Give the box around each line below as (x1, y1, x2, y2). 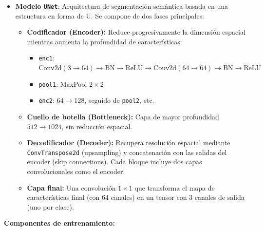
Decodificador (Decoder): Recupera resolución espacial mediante (27, 137, 230, 148)
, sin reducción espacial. (61, 121, 132, 131)
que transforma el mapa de (134, 182, 215, 192)
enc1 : (38, 53, 55, 63)
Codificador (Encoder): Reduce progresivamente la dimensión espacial (27, 27, 246, 37)
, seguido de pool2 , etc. (84, 95, 154, 105)
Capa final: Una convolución (27, 182, 116, 192)
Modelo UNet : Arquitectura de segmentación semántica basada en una (15, 1, 228, 11)
